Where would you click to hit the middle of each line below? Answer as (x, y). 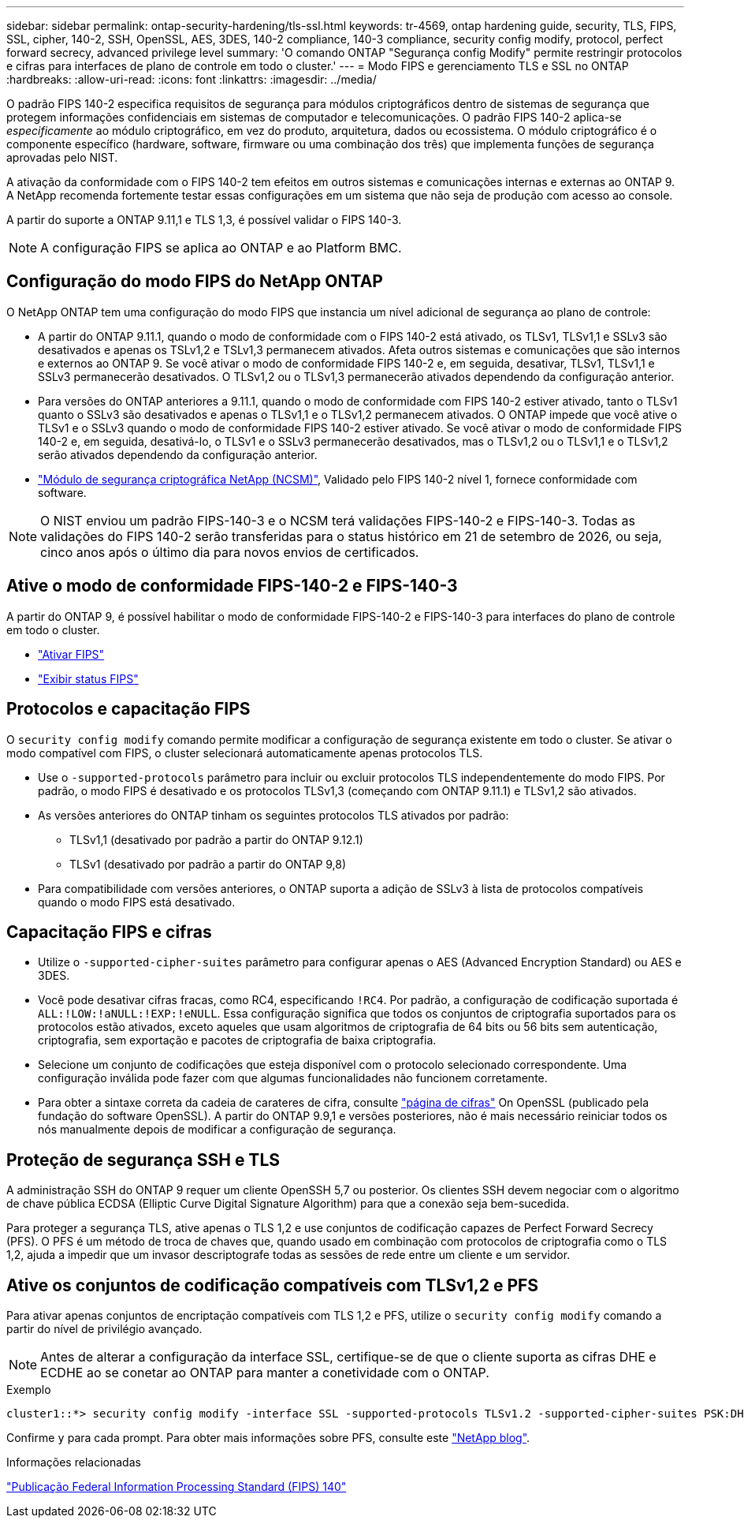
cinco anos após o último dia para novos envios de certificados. (230, 552)
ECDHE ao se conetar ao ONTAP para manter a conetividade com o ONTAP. (265, 1373)
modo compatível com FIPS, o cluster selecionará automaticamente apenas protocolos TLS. (245, 753)
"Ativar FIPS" (71, 654)
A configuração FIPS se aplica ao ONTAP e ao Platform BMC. (221, 248)
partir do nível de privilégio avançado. (104, 1329)
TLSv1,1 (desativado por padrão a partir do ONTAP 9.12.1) (216, 839)
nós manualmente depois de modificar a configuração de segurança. (217, 1130)
